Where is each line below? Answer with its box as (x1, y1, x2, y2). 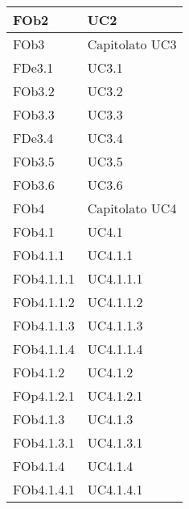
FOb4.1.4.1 (13, 480, 75, 498)
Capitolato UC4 (87, 199, 177, 217)
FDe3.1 (13, 58, 54, 77)
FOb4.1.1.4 (13, 339, 75, 358)
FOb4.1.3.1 (13, 433, 75, 452)
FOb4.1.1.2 (13, 292, 75, 311)
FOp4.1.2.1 (13, 386, 75, 405)
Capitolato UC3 (87, 35, 177, 53)
